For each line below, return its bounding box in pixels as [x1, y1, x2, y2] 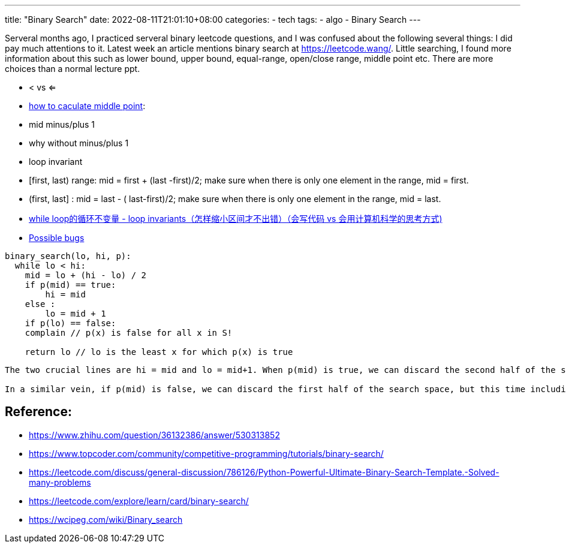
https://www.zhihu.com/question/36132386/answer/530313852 [29, 429, 280, 440]
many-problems [29, 477, 91, 487]
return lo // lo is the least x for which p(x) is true [25, 347, 293, 357]
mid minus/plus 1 [29, 119, 95, 130]
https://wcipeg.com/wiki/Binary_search [29, 514, 183, 525]
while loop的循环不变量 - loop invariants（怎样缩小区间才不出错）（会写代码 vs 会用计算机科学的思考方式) [29, 213, 442, 224]
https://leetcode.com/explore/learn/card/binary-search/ [29, 495, 249, 506]
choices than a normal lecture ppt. [5, 64, 140, 74]
